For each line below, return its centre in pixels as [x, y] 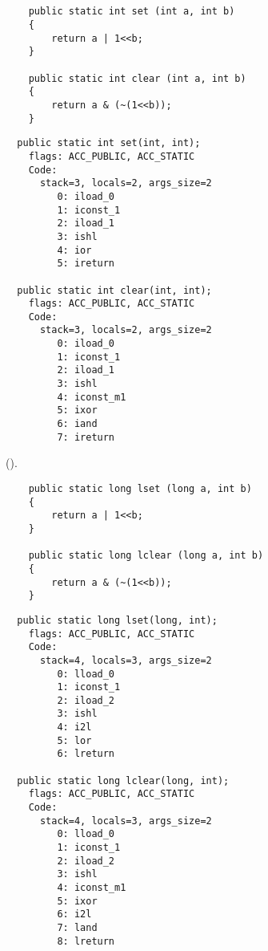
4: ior [74, 250]
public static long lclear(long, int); [123, 780]
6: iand [77, 424]
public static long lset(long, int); [117, 620]
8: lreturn [86, 941]
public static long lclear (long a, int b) [146, 556]
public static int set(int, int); [109, 143]
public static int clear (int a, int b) [137, 78]
